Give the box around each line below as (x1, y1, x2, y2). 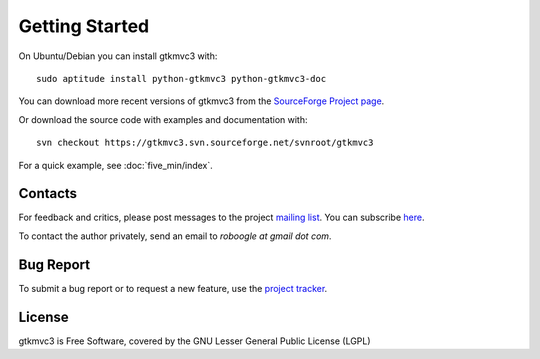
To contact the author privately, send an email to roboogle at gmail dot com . (18, 230, 332, 242)
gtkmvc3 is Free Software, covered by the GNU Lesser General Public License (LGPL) (18, 335, 371, 347)
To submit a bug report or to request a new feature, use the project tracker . (18, 282, 328, 294)
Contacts (18, 185, 78, 202)
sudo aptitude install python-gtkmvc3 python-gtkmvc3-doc (36, 73, 327, 84)
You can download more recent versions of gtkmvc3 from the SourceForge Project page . (18, 95, 385, 107)
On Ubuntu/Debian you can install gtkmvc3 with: (18, 50, 218, 62)
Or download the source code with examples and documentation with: (18, 113, 308, 125)
